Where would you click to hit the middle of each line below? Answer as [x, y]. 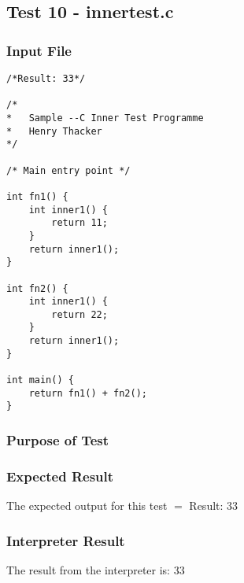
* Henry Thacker [54, 131]
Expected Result [60, 476]
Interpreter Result [66, 540]
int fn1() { [37, 196]
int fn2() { [37, 288]
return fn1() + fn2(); [88, 393]
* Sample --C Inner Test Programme [105, 118]
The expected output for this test [87, 506]
